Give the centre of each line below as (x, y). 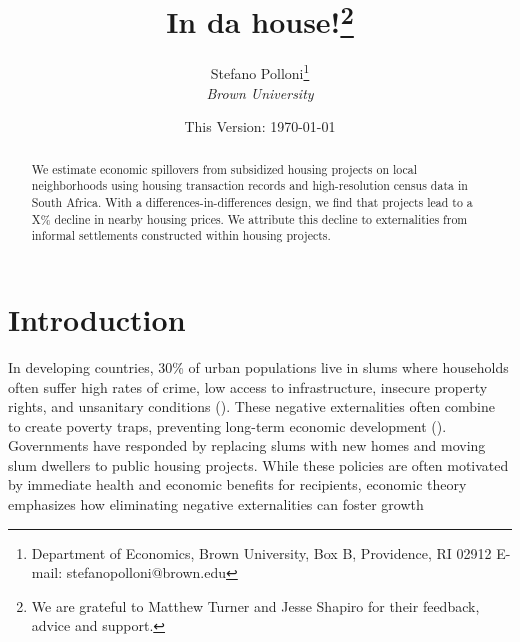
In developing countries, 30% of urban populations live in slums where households (258, 366)
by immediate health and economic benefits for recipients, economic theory (237, 484)
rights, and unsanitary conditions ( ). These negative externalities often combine (252, 406)
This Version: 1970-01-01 (260, 126)
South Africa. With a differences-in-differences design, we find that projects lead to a (252, 202)
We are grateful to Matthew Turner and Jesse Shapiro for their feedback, (255, 605)
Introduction (97, 318)
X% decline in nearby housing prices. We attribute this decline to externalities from (249, 218)
